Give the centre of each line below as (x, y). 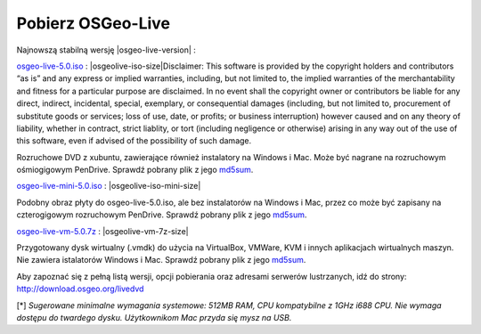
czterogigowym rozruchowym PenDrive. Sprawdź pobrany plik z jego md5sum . (162, 215)
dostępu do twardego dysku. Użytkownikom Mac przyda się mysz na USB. (154, 317)
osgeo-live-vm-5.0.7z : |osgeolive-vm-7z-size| (102, 231)
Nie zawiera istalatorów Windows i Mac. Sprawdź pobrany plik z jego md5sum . (161, 260)
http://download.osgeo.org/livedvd (80, 289)
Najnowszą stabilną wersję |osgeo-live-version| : (106, 50)
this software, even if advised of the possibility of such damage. (134, 141)
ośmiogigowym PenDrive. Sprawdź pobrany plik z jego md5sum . (135, 170)
